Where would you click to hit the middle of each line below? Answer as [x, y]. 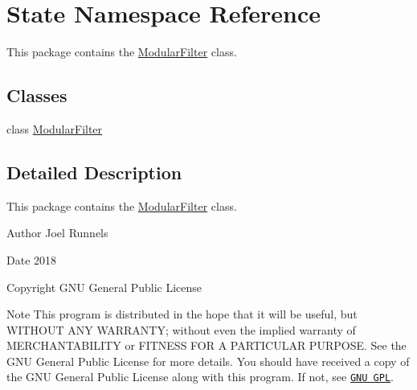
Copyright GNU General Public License [104, 287]
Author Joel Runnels [57, 233]
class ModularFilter [55, 128]
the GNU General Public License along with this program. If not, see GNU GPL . [200, 377]
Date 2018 [32, 259]
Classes [37, 95]
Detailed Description [94, 172]
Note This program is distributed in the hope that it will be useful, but [182, 314]
